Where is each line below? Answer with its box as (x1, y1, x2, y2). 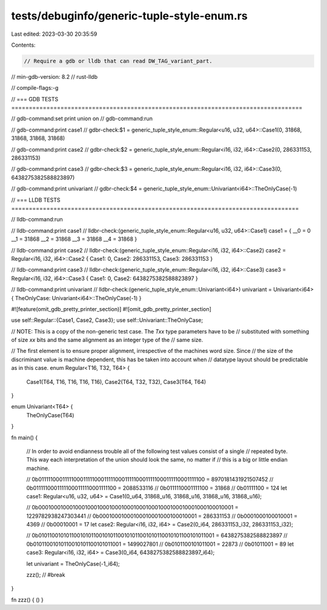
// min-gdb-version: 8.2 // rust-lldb (11, 73, 98, 80)
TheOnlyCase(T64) (26, 411, 74, 418)
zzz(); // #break (26, 571, 65, 578)
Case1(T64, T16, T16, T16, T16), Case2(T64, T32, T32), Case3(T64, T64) (26, 378, 206, 385)
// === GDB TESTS (11, 95, 59, 102)
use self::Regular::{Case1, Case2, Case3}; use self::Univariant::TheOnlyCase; (11, 317, 203, 324)
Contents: (11, 41, 36, 49)
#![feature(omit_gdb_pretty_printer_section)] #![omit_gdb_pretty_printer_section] (11, 305, 212, 312)
